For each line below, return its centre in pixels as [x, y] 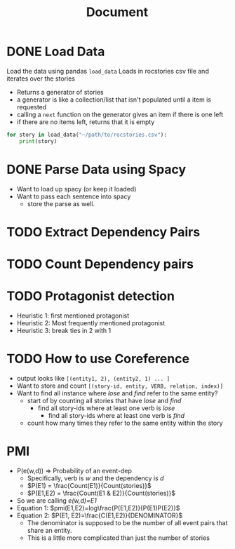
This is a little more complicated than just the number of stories [118, 538]
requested [32, 107]
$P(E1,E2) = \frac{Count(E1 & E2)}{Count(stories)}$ [101, 493]
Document [117, 12]
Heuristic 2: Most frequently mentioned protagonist [91, 323]
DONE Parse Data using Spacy [96, 169]
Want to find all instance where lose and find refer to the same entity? [117, 393]
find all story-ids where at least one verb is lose [106, 408]
